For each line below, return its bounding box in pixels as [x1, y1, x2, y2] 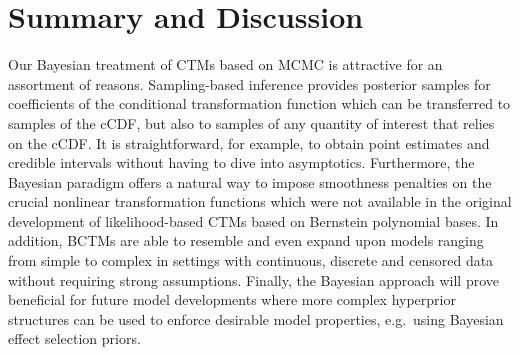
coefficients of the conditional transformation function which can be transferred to [8, 93, 511, 114]
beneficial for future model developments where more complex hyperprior [8, 289, 456, 310]
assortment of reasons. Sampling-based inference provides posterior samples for [8, 73, 491, 94]
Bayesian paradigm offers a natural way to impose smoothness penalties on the [8, 171, 492, 192]
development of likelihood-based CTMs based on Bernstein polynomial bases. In [8, 210, 499, 231]
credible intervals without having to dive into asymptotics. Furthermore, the [8, 152, 475, 173]
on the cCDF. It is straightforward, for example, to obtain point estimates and [8, 132, 490, 153]
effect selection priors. [8, 328, 141, 349]
